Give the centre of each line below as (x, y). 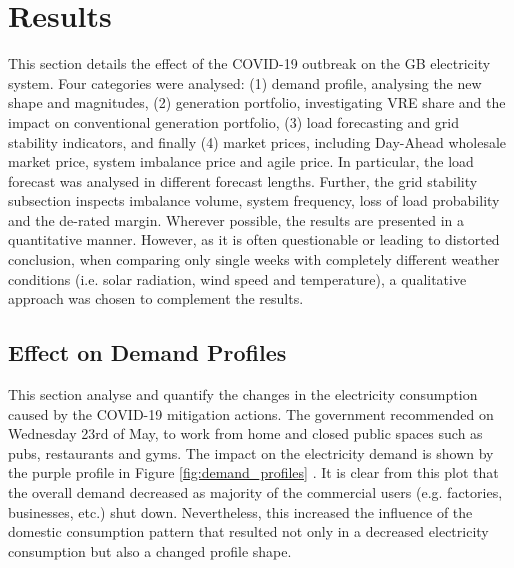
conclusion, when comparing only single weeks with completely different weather (254, 259)
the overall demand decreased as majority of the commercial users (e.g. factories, (255, 492)
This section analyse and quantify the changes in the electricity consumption (243, 394)
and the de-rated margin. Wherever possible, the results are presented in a (236, 219)
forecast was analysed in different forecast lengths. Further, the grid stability (243, 180)
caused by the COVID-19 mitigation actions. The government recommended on (251, 413)
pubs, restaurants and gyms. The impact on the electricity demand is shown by (251, 452)
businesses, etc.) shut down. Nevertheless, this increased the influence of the (240, 511)
